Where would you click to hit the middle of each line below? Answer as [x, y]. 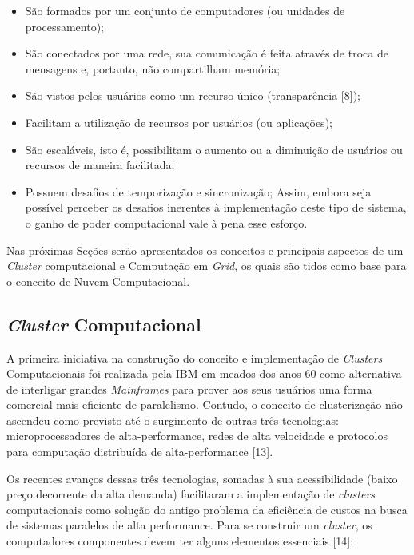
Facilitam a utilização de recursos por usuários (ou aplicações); [179, 122]
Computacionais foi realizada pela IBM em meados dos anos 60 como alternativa [204, 373]
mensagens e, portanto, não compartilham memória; [153, 68]
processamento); [64, 26]
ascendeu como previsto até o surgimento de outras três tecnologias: [173, 420]
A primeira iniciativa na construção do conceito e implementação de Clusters [195, 357]
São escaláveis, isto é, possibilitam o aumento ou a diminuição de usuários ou [214, 149]
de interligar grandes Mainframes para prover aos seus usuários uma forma [189, 388]
